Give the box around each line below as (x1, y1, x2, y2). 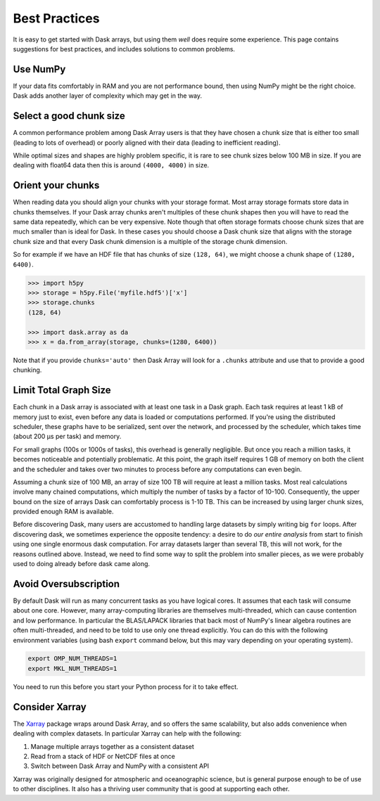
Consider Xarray (13, 700, 87, 713)
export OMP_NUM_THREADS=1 (27, 655, 118, 662)
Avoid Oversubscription (13, 577, 120, 590)
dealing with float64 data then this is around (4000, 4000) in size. (13, 161, 210, 169)
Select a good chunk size (13, 110, 126, 122)
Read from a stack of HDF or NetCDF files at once (30, 752, 175, 760)
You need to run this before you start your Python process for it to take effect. (13, 682, 239, 691)
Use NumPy (13, 63, 66, 75)
